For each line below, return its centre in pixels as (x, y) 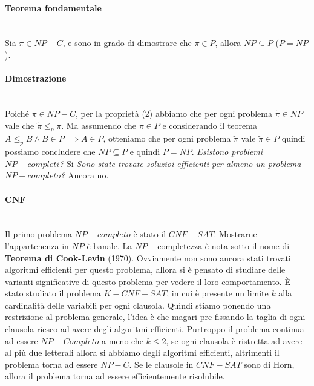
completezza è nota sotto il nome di (224, 245)
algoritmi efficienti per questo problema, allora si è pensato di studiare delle (145, 270)
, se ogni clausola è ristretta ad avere (234, 340)
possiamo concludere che (50, 152)
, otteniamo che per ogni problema (167, 138)
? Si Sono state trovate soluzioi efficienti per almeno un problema (180, 163)
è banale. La (110, 245)
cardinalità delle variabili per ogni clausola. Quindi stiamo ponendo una (138, 305)
